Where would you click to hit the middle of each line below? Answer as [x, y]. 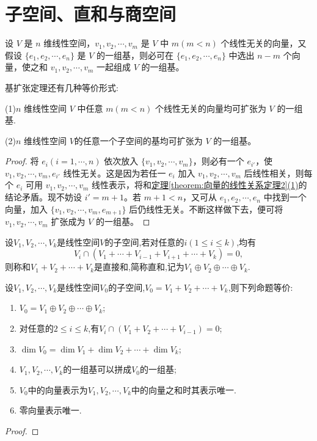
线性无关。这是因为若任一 [115, 173]
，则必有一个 [218, 161]
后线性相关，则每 [278, 173]
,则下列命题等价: [261, 287]
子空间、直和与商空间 [91, 14]
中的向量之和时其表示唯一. [184, 389]
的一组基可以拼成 [97, 369]
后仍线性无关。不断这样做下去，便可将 [206, 209]
